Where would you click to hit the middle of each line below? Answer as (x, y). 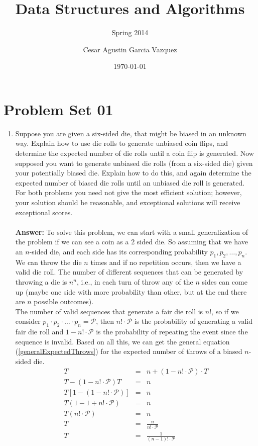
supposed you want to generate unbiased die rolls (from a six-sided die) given (134, 163)
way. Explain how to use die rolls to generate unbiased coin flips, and (122, 143)
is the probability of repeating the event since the (172, 332)
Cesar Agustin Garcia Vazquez (130, 49)
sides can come (225, 281)
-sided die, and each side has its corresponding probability (118, 251)
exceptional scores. (44, 212)
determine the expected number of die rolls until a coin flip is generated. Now (135, 153)
